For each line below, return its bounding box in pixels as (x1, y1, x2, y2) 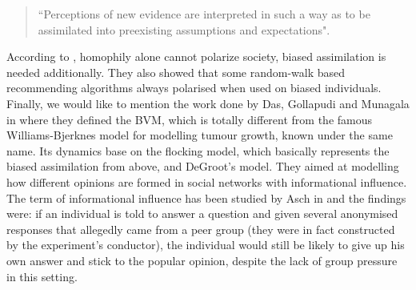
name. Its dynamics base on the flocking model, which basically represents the (6, 142, 390, 159)
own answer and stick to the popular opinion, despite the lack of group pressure (6, 252, 398, 268)
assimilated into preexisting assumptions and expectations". (38, 21, 330, 38)
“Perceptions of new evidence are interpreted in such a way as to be (38, 6, 370, 22)
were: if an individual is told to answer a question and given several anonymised (6, 205, 398, 222)
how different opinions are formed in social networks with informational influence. (6, 173, 407, 190)
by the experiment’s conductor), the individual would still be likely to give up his (6, 236, 405, 253)
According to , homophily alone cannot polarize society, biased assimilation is (6, 48, 386, 65)
